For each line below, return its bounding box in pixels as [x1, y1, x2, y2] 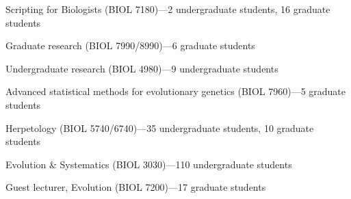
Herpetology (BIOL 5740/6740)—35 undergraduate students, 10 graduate [5, 120, 314, 135]
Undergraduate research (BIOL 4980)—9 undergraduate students [5, 61, 278, 75]
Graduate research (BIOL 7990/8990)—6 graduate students [5, 38, 255, 53]
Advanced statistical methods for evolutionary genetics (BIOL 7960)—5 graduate [5, 84, 346, 98]
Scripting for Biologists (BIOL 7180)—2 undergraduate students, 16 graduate [5, 2, 330, 16]
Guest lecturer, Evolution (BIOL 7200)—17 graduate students [5, 180, 266, 194]
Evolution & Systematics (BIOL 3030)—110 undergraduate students [5, 157, 292, 171]
